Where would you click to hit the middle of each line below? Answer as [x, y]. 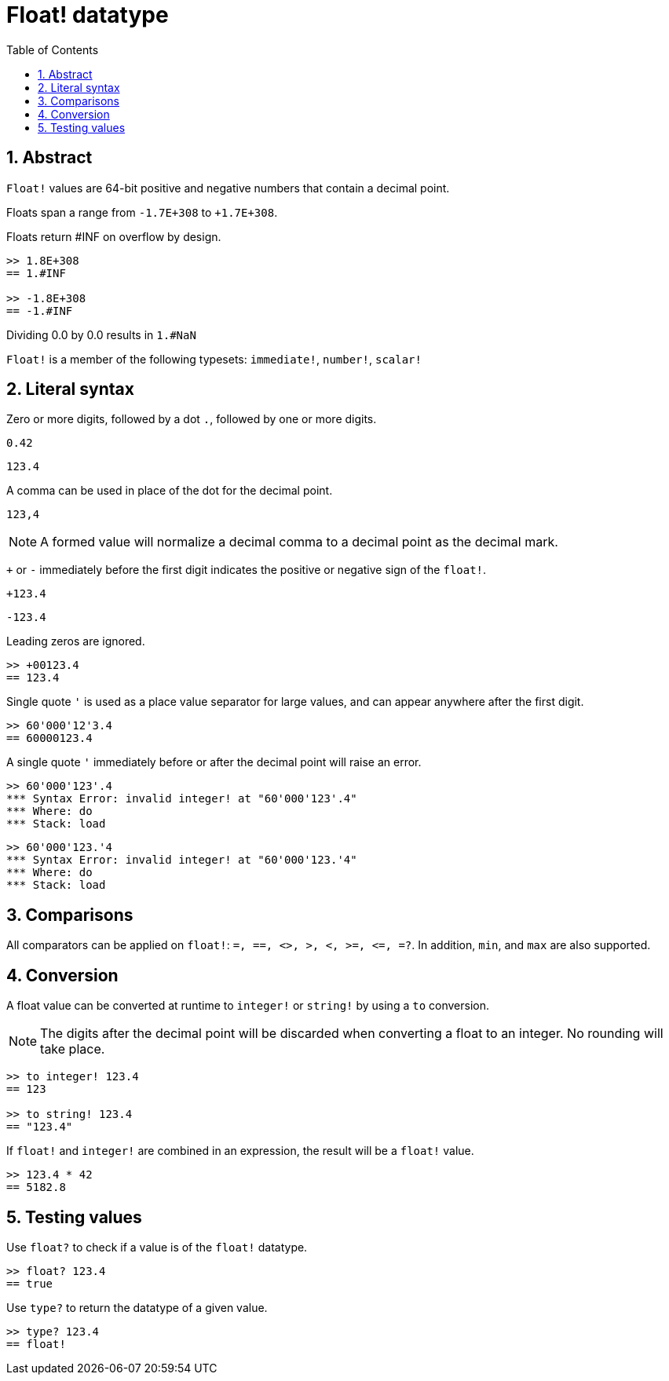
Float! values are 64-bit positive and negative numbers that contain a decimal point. [228, 188]
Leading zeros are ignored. [76, 641]
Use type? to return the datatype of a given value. [137, 1307]
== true [30, 1283]
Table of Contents [53, 49]
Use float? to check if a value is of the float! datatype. [157, 1247]
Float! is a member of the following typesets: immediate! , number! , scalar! [214, 359]
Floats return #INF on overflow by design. [114, 236]
